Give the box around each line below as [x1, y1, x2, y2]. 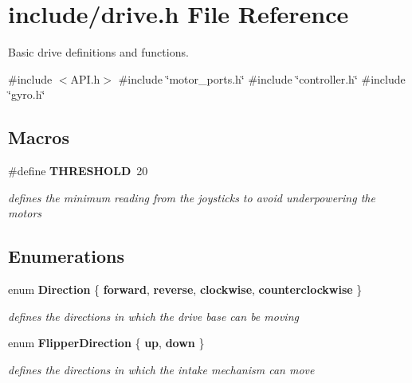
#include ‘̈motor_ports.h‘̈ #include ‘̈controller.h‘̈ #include [118, 70, 406, 87]
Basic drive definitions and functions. [8, 44, 189, 61]
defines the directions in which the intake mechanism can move [8, 361, 315, 377]
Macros [8, 125, 69, 150]
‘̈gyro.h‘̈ [8, 86, 45, 103]
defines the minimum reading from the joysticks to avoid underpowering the [8, 189, 375, 205]
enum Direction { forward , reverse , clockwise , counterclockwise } [8, 281, 363, 298]
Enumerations [8, 244, 125, 268]
